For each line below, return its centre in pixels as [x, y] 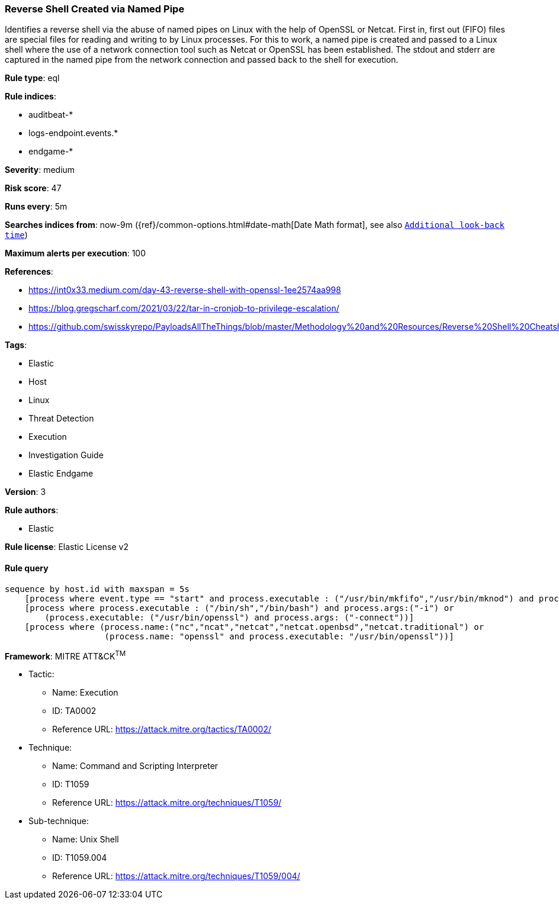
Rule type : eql [32, 78]
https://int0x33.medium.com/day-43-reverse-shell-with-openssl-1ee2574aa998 [185, 290]
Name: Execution [85, 693]
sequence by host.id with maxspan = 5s [97, 589]
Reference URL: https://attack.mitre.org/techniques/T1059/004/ [176, 876]
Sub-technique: [59, 821]
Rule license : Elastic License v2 [67, 547]
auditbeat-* [51, 115]
